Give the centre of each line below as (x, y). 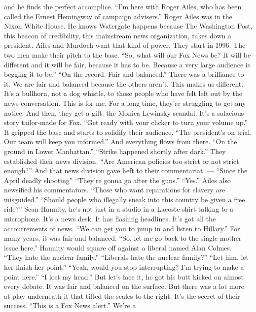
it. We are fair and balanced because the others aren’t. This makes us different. (124, 83)
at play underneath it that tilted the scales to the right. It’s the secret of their (122, 296)
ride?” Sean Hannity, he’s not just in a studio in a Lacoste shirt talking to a (119, 209)
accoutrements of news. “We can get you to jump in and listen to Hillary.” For (122, 228)
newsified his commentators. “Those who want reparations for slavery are (115, 190)
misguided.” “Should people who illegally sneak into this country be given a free (125, 199)
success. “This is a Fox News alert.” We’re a (70, 305)
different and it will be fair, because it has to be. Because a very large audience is (127, 64)
